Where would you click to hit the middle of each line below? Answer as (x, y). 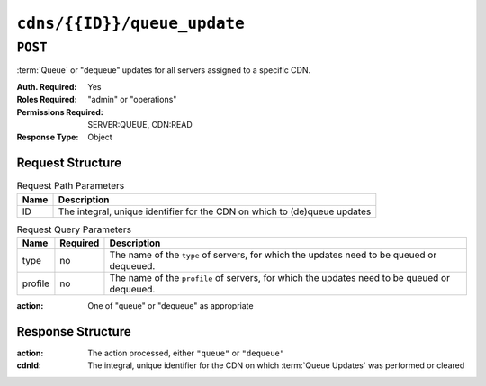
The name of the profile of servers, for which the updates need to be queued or (279, 278)
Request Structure (69, 163)
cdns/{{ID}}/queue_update (130, 23)
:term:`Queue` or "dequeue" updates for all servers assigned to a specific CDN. (163, 70)
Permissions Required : (60, 112)
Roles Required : (47, 100)
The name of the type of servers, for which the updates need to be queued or (273, 255)
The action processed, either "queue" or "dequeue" (186, 353)
